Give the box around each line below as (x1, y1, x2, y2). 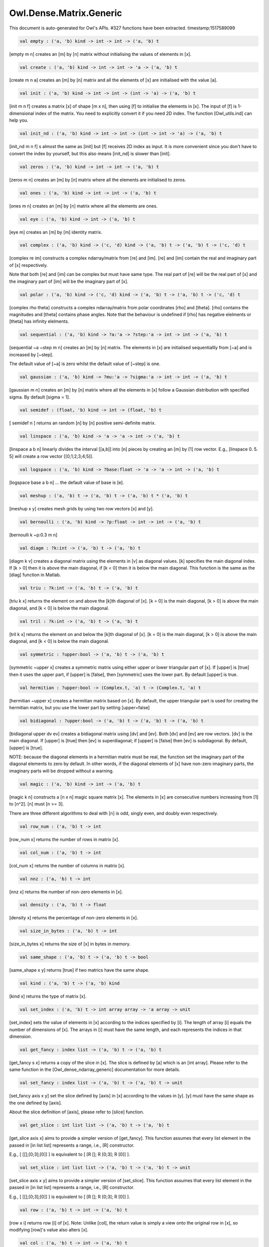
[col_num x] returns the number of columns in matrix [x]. (9, 862, 126, 868)
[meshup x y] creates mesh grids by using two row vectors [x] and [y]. (9, 505, 154, 511)
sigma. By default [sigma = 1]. (9, 394, 70, 400)
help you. (9, 117, 28, 123)
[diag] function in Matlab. (9, 572, 61, 578)
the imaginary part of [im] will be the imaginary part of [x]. (9, 278, 129, 284)
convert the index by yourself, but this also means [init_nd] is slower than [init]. (9, 150, 171, 157)
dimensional (9, 110, 34, 116)
